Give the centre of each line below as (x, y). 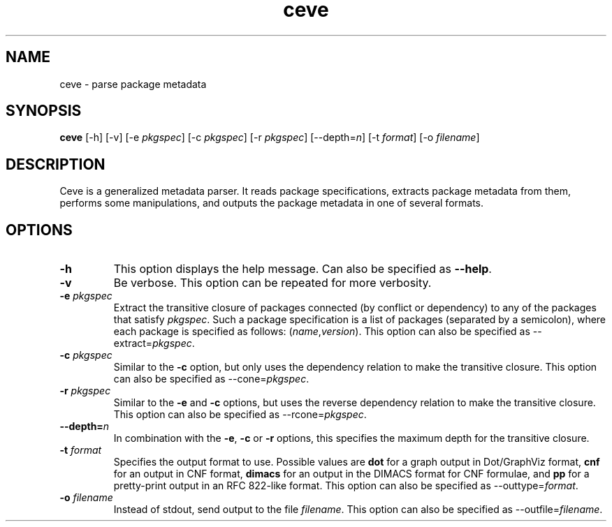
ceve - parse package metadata (133, 84)
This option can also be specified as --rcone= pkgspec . (240, 415)
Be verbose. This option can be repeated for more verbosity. (272, 283)
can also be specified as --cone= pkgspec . (211, 379)
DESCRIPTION (56, 164)
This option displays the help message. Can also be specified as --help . (303, 269)
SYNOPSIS (44, 111)
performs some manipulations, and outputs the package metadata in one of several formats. (272, 203)
